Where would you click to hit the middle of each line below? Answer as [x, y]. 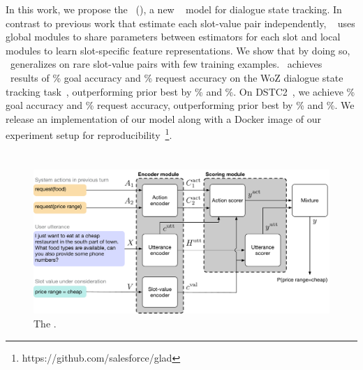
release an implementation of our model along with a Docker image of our [163, 118]
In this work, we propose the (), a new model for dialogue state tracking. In [174, 9]
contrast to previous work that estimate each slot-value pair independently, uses [180, 23]
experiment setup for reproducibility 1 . [89, 134]
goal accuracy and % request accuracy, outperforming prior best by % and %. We [180, 105]
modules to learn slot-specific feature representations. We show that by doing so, [178, 50]
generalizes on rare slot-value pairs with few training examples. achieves [166, 64]
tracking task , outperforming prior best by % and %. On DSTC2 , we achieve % [180, 91]
